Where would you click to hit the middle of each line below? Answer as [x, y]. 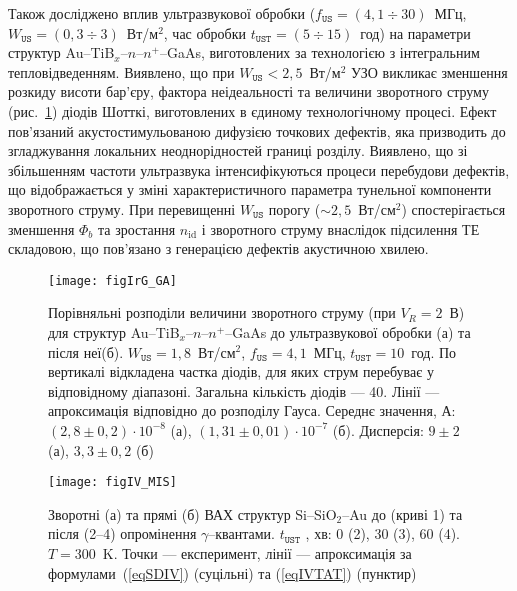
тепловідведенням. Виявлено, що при [121, 71]
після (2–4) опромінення [122, 533]
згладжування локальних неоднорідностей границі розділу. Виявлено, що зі [238, 150]
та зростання [136, 228]
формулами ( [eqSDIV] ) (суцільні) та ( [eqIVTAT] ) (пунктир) [232, 572]
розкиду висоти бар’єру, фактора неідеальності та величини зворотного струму [248, 91]
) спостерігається [453, 208]
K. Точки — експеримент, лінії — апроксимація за [257, 552]
